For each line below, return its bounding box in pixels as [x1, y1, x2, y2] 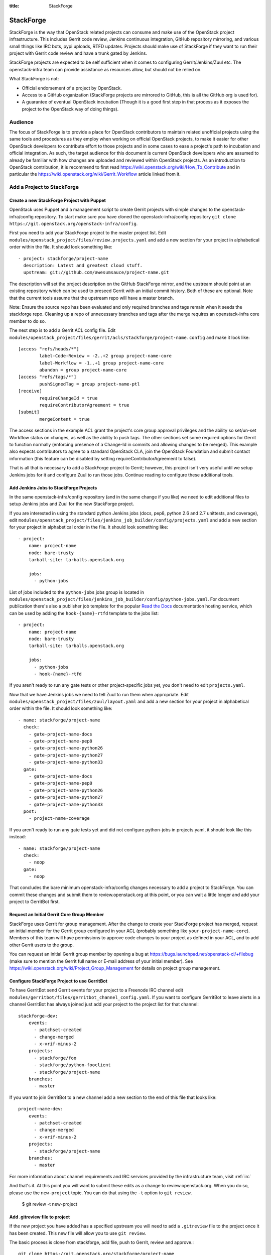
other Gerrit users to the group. [9, 942, 74, 948]
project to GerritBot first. [9, 899, 60, 905]
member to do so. [9, 318, 46, 324]
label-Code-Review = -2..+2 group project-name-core [39, 353, 172, 359]
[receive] [18, 388, 42, 394]
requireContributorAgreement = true [39, 402, 130, 408]
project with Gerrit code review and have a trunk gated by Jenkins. [9, 50, 148, 56]
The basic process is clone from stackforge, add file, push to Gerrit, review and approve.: [9, 1239, 194, 1245]
